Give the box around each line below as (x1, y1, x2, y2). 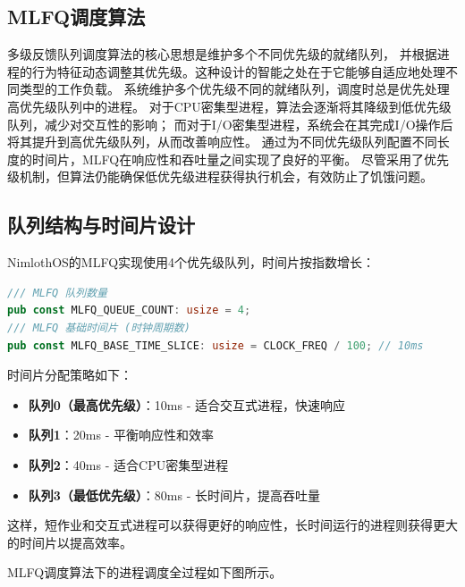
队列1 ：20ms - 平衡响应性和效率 (28, 425, 215, 444)
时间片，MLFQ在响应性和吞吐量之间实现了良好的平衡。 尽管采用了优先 (31, 149, 449, 168)
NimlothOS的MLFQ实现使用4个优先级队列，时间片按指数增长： (7, 253, 376, 272)
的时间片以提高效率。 (7, 532, 132, 551)
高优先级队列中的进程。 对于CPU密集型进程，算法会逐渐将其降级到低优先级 (7, 96, 452, 115)
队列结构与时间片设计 (7, 211, 195, 239)
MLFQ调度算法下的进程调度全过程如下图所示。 (7, 563, 283, 582)
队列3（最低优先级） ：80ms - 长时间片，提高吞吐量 (28, 485, 321, 504)
